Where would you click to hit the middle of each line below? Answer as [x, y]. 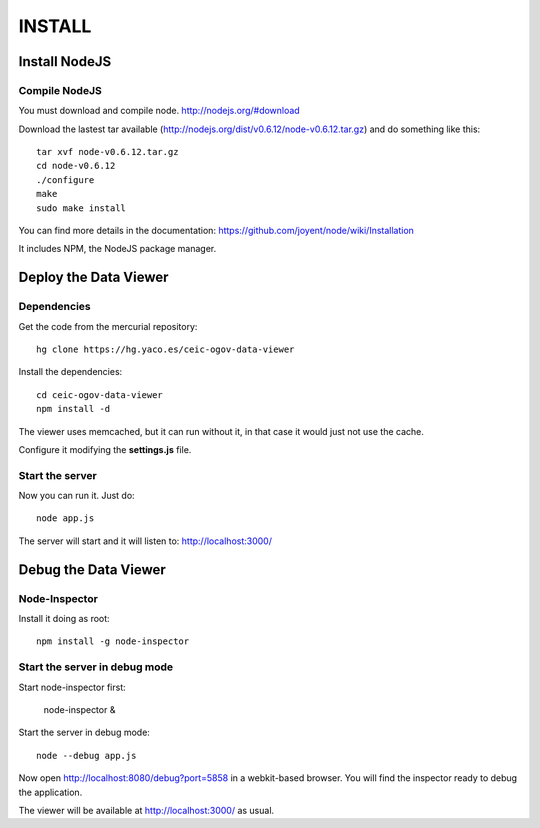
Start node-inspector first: [72, 687]
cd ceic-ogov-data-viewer [100, 394]
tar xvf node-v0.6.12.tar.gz [107, 152]
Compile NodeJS [60, 90]
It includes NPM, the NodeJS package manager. [117, 249]
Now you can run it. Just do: [76, 496]
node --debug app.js [86, 755]
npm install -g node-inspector [113, 641]
